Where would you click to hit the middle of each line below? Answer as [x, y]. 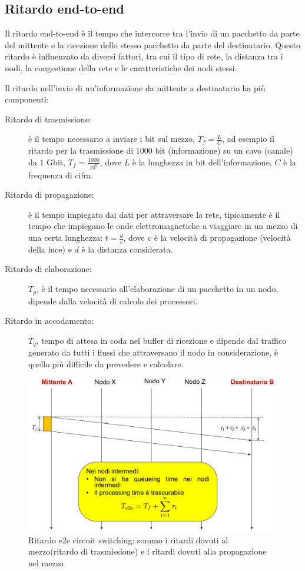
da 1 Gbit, [47, 162]
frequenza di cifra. [61, 175]
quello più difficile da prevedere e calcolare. [106, 363]
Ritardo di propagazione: [49, 195]
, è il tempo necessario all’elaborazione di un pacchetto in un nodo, [157, 289]
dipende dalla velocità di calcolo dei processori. [113, 301]
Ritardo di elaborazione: [48, 269]
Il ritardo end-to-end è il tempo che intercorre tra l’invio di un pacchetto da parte [152, 33]
